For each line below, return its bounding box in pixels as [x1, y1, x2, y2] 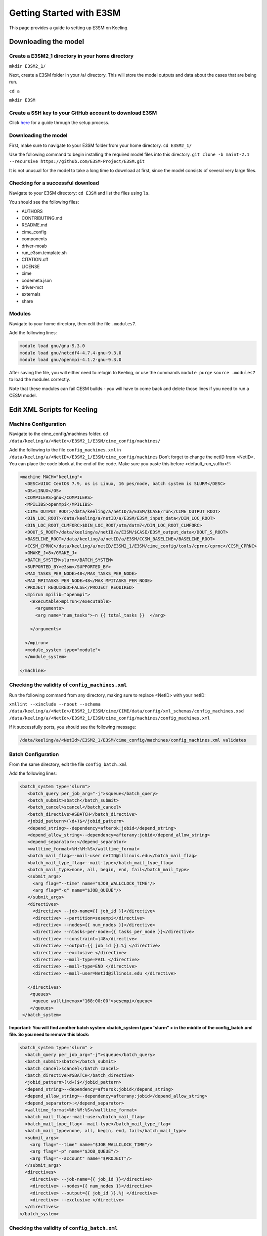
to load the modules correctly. [9, 376, 70, 383]
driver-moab [21, 243, 47, 249]
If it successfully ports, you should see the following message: [9, 724, 136, 730]
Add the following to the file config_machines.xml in [9, 447, 121, 453]
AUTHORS [21, 208, 43, 214]
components [21, 236, 47, 242]
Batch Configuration [9, 751, 59, 758]
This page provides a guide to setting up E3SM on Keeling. [9, 25, 129, 31]
